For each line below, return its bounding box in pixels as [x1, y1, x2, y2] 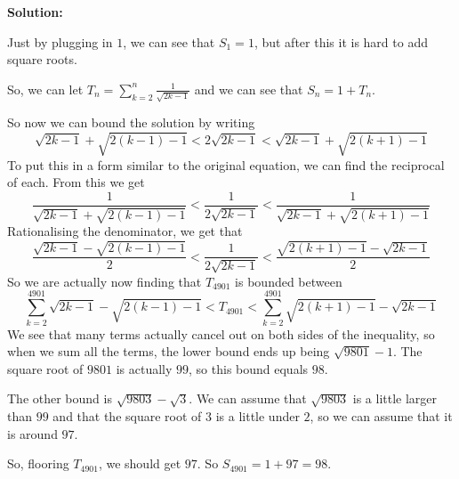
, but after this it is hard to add [254, 32, 428, 51]
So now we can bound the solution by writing [7, 113, 255, 132]
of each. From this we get [7, 173, 145, 191]
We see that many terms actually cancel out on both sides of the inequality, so [7, 324, 435, 343]
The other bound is [7, 389, 112, 408]
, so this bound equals [189, 359, 309, 378]
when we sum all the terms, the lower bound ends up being [7, 342, 330, 361]
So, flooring [7, 454, 69, 473]
